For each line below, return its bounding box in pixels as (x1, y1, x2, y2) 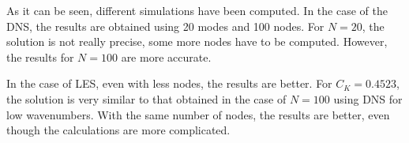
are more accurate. (121, 48, 212, 65)
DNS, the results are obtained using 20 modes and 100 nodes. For (6, 17, 325, 34)
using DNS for (333, 90, 403, 107)
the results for (6, 48, 74, 65)
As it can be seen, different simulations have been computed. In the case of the (6, 2, 388, 18)
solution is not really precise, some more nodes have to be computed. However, (6, 33, 388, 50)
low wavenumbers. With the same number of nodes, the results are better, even (6, 106, 390, 122)
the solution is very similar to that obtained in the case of (6, 90, 287, 107)
